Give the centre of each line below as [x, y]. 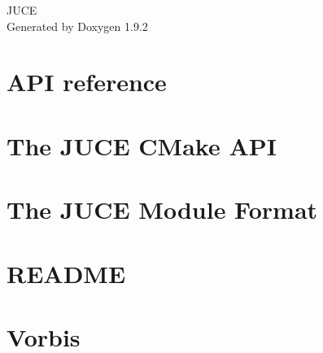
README [66, 273]
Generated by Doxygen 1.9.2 [77, 26]
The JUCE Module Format [162, 209]
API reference [87, 82]
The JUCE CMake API [142, 145]
